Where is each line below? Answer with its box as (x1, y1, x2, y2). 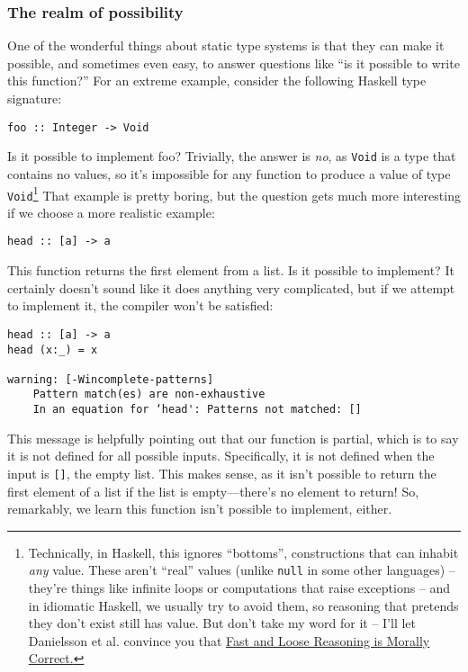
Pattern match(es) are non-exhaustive (32, 388, 265, 401)
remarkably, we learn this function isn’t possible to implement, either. (7, 499, 392, 518)
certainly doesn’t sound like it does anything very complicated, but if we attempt (7, 278, 455, 297)
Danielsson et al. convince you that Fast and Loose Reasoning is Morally (28, 631, 430, 650)
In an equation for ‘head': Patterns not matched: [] (32, 403, 362, 417)
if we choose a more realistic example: (7, 202, 215, 221)
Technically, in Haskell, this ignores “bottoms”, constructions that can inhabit (28, 542, 459, 561)
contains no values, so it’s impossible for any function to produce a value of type (7, 164, 451, 183)
